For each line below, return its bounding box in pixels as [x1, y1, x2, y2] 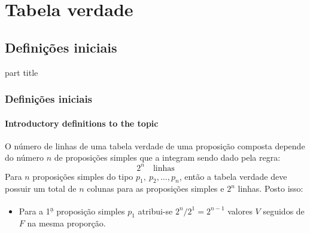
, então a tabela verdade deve [179, 170, 287, 182]
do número [5, 151, 44, 164]
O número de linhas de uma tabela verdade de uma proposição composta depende [5, 139, 305, 152]
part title [5, 66, 38, 78]
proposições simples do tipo [32, 170, 133, 182]
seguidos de [263, 204, 305, 217]
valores [227, 204, 253, 217]
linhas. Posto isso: [238, 182, 303, 195]
